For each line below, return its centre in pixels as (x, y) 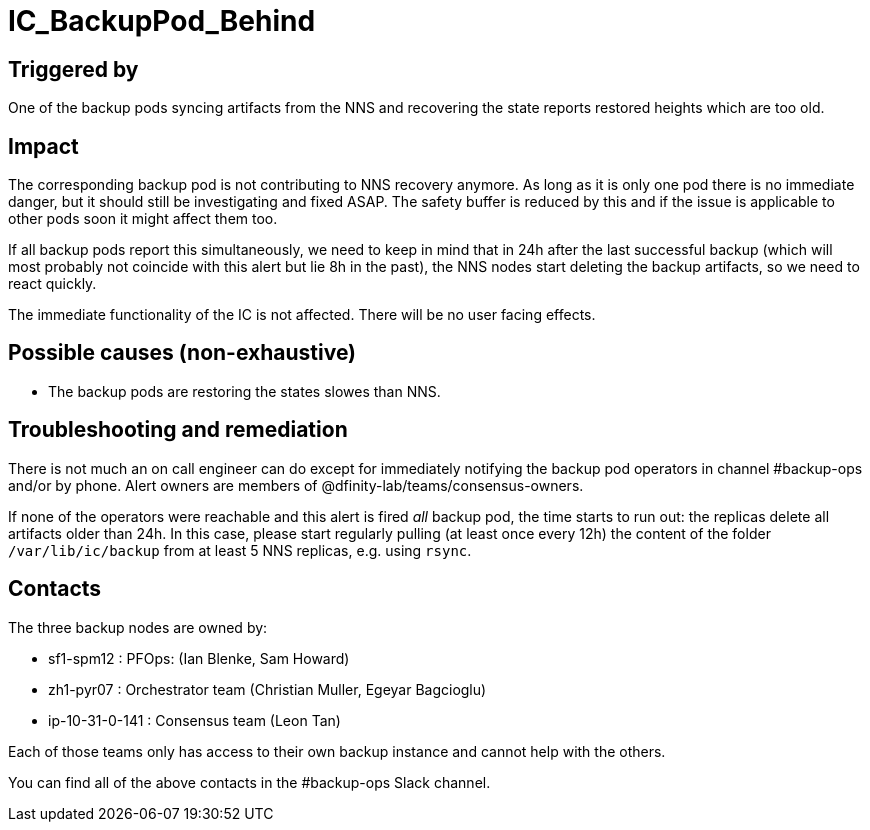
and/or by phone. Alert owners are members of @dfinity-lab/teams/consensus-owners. (296, 485)
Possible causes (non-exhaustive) (182, 353)
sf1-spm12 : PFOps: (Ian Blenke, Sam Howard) (199, 658)
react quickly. (52, 284)
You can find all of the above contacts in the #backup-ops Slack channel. (249, 782)
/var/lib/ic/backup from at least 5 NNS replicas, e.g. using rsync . (240, 550)
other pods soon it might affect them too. (143, 219)
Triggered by (73, 69)
